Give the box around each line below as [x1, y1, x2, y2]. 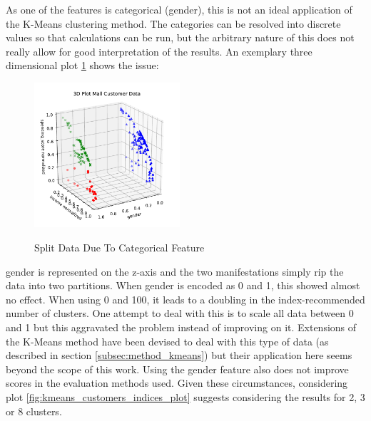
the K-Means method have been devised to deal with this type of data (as [6, 333, 329, 348]
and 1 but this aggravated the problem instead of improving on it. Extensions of [6, 320, 357, 335]
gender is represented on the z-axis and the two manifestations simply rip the [6, 264, 344, 279]
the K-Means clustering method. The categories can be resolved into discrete [6, 16, 341, 31]
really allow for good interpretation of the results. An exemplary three [6, 43, 312, 58]
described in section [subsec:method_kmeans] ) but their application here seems [6, 348, 352, 363]
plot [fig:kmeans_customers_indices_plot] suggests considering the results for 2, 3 [6, 390, 365, 405]
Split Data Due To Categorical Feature [34, 240, 205, 255]
